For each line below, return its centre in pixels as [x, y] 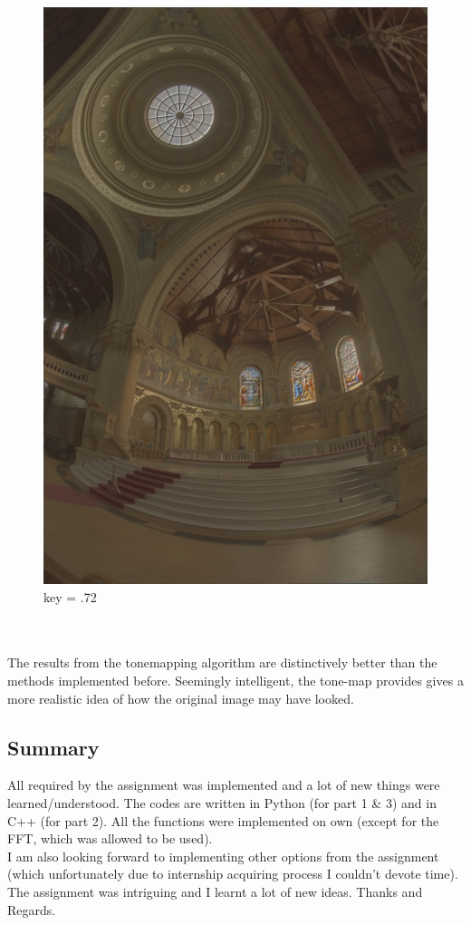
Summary [53, 747]
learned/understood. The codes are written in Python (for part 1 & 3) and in [222, 802]
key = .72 [70, 596]
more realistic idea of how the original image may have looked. [181, 698]
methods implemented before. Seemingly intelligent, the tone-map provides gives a [235, 680]
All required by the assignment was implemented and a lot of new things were [224, 785]
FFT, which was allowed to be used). [110, 838]
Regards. [32, 909]
